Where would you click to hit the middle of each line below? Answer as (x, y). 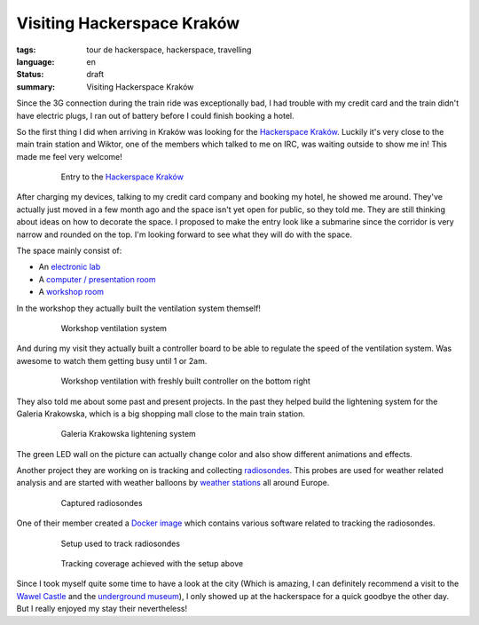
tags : (26, 50)
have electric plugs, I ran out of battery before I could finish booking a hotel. (155, 115)
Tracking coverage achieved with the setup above (152, 564)
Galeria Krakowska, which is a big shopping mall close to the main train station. (161, 414)
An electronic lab (70, 267)
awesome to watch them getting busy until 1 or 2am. (112, 360)
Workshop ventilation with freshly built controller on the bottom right (185, 381)
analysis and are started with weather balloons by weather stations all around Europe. (173, 483)
